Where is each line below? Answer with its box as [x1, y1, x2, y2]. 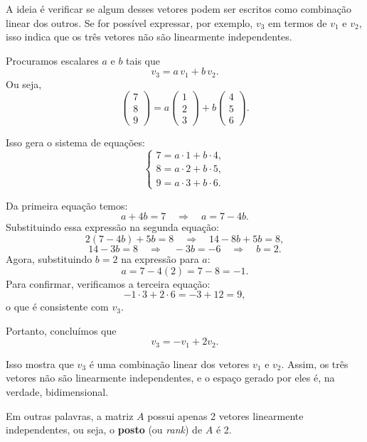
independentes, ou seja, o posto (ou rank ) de [6, 422, 203, 437]
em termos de [268, 15, 327, 30]
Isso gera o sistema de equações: [6, 134, 145, 149]
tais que [126, 53, 161, 68]
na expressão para [121, 251, 199, 266]
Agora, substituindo [6, 251, 92, 266]
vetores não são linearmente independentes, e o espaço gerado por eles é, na [6, 370, 335, 385]
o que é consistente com [6, 299, 109, 314]
